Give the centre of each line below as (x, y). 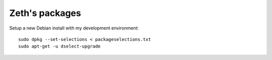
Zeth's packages (45, 13)
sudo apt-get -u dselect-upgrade (59, 46)
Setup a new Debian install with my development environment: (74, 28)
